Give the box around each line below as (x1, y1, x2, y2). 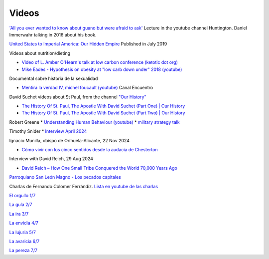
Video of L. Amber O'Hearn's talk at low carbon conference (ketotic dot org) (21, 59, 178, 65)
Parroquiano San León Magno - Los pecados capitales (9, 174, 122, 180)
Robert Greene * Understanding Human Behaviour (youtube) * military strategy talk (9, 119, 180, 125)
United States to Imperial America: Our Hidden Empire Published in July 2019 (9, 41, 167, 47)
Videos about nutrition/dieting (9, 50, 71, 56)
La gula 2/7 (9, 202, 32, 208)
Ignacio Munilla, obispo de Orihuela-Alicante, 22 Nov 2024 (9, 137, 130, 143)
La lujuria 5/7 (9, 229, 36, 235)
